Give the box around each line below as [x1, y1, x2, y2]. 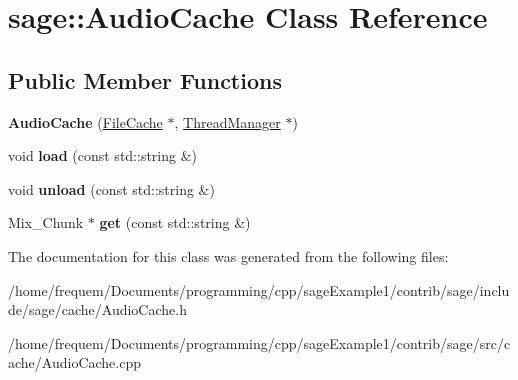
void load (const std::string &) [8, 145, 198, 166]
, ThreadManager [174, 111, 281, 132]
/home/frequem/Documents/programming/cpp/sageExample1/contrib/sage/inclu [8, 279, 510, 300]
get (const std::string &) [99, 212, 251, 233]
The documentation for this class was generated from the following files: [8, 245, 449, 266]
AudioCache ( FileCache [8, 111, 163, 132]
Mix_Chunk [8, 212, 84, 233]
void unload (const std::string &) [8, 178, 215, 199]
